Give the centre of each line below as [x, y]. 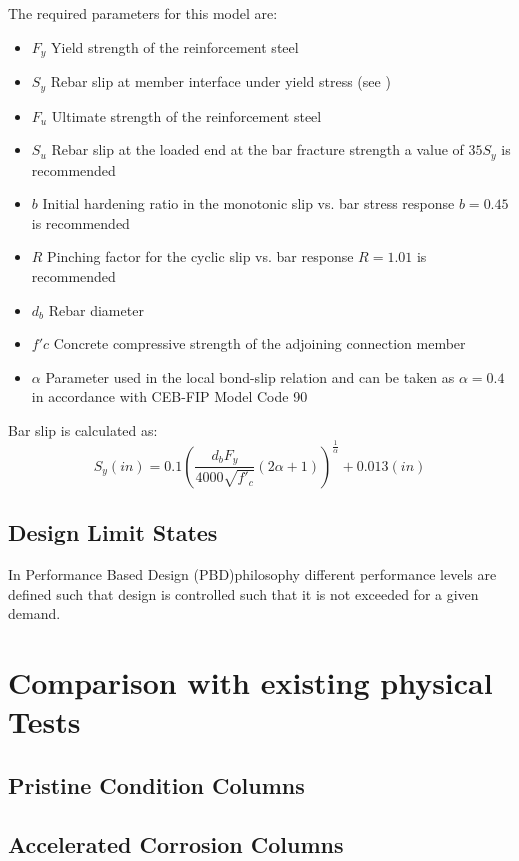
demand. [34, 613]
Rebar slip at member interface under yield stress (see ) [220, 81]
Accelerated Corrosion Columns [176, 843]
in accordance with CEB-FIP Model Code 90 [169, 396]
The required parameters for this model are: [143, 13]
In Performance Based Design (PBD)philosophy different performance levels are [252, 574]
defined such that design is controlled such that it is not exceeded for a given [243, 593]
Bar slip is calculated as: [83, 429]
